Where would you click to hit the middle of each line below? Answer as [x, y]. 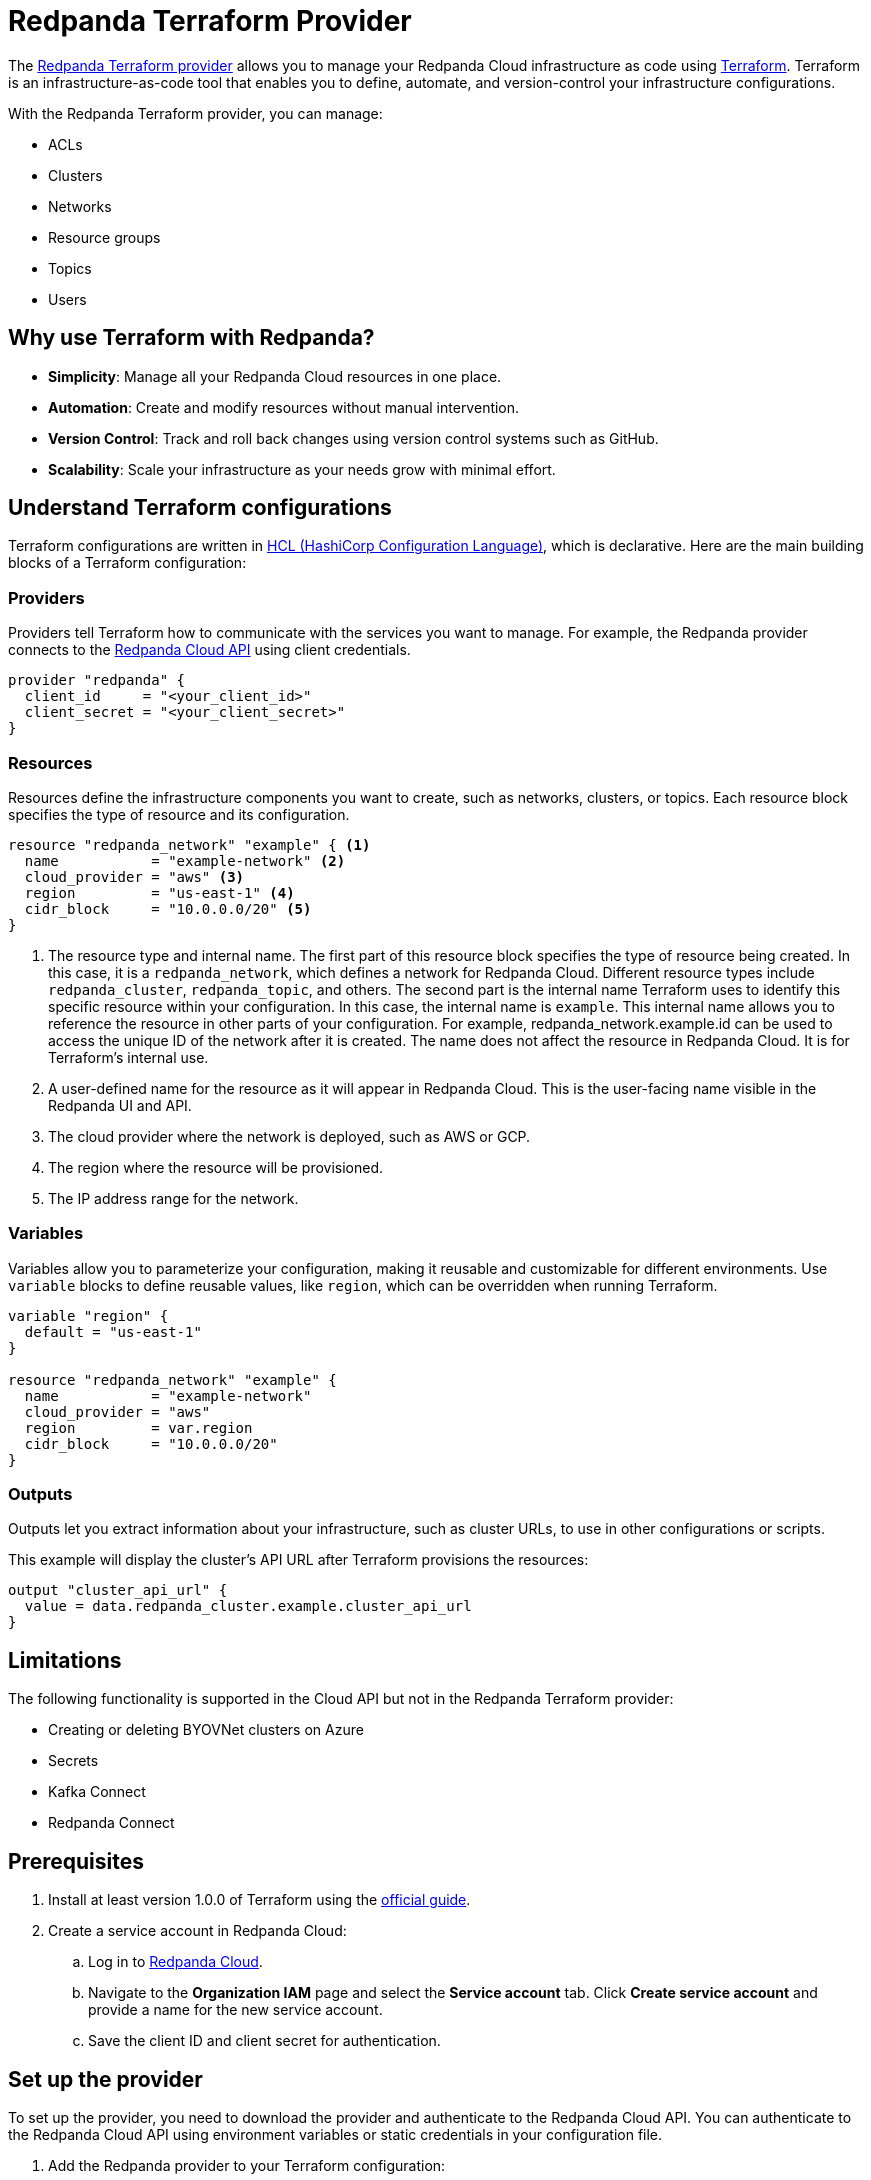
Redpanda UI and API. [120, 1105]
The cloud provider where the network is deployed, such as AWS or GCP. [289, 1136]
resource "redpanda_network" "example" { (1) [189, 844]
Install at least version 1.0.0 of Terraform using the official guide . [259, 1900]
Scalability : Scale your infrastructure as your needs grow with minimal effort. [302, 469]
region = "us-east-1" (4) [159, 892]
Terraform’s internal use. [128, 1057]
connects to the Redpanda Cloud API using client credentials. [209, 650]
